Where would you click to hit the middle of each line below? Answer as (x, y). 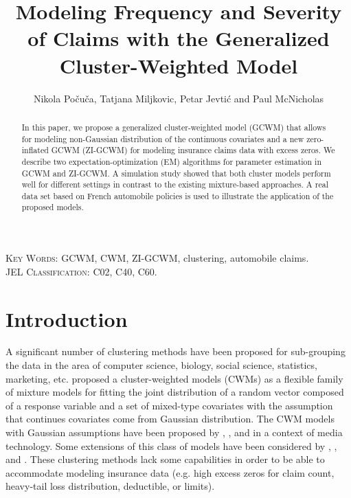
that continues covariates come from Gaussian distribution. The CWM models (170, 419)
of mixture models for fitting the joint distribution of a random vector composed (175, 392)
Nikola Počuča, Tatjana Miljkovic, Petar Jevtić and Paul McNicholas (179, 98)
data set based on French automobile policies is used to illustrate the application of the (178, 195)
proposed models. (53, 207)
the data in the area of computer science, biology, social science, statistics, (161, 365)
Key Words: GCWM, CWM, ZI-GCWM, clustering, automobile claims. (157, 258)
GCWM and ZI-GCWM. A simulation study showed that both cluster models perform (176, 173)
